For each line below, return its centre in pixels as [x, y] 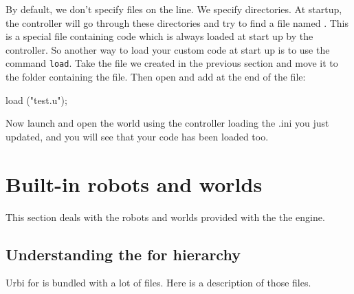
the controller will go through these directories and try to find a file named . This [177, 22]
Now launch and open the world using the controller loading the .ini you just [167, 123]
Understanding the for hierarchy [123, 254]
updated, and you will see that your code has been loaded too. [137, 136]
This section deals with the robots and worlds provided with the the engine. [165, 217]
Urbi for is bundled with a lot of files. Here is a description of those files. [158, 283]
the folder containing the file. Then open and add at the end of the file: [156, 77]
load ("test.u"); [36, 99]
